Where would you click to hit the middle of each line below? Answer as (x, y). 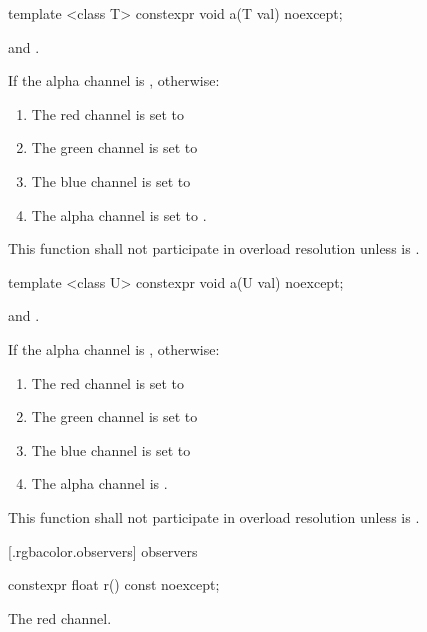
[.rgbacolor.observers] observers (103, 550)
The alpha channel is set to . (119, 214)
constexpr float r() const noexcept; (114, 584)
